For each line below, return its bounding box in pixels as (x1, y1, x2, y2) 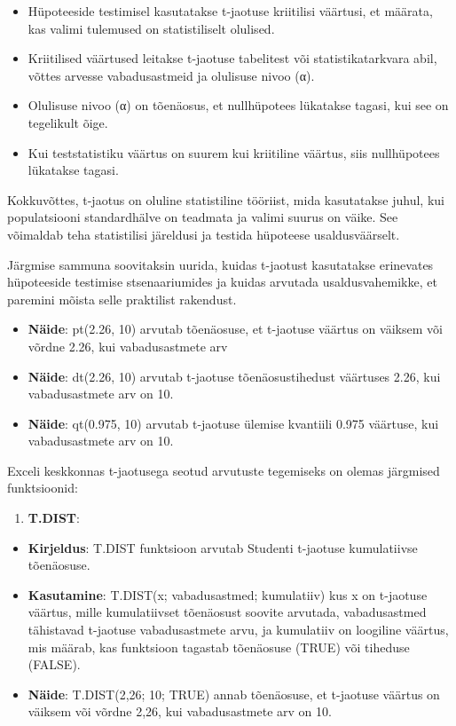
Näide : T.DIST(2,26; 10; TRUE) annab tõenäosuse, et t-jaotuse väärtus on (28, 684, 440, 703)
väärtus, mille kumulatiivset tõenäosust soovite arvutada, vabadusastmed (28, 603, 427, 621)
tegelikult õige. (28, 113, 108, 131)
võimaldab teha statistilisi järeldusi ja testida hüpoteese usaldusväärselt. (7, 225, 400, 243)
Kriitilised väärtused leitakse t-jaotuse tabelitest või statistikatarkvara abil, (28, 49, 437, 67)
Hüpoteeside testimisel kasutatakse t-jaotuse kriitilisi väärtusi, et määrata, (28, 2, 433, 20)
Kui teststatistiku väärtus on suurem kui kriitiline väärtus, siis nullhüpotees (28, 143, 440, 162)
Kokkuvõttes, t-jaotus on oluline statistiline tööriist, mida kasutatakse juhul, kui (7, 190, 444, 209)
